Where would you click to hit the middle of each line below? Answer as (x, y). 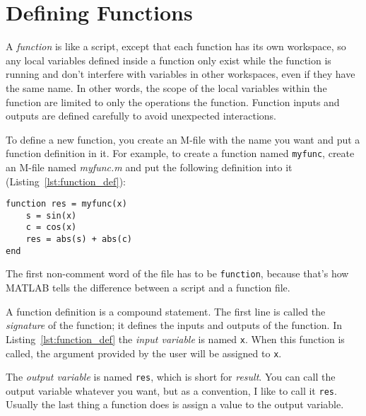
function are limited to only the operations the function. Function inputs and (173, 102)
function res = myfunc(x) (66, 204)
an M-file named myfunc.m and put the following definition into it (149, 167)
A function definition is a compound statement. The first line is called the (166, 311)
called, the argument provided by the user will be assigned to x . (144, 353)
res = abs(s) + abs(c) (79, 239)
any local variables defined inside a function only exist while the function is (169, 60)
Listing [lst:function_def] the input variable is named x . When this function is (175, 339)
